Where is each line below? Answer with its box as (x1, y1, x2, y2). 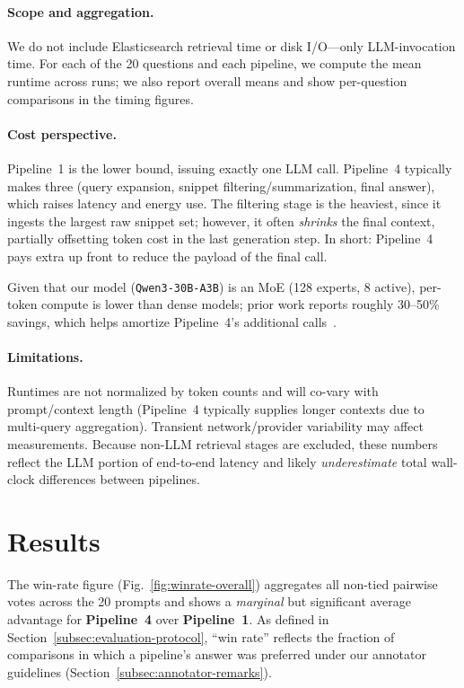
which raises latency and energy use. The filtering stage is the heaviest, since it (7, 194, 442, 213)
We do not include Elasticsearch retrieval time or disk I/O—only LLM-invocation (7, 36, 456, 55)
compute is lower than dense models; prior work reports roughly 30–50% (41, 295, 440, 313)
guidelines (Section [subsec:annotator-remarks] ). (7, 662, 272, 681)
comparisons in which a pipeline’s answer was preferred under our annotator (7, 645, 426, 664)
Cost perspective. (7, 124, 117, 143)
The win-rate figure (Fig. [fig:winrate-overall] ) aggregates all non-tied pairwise (7, 574, 438, 593)
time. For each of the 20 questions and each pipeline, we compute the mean (7, 54, 422, 73)
